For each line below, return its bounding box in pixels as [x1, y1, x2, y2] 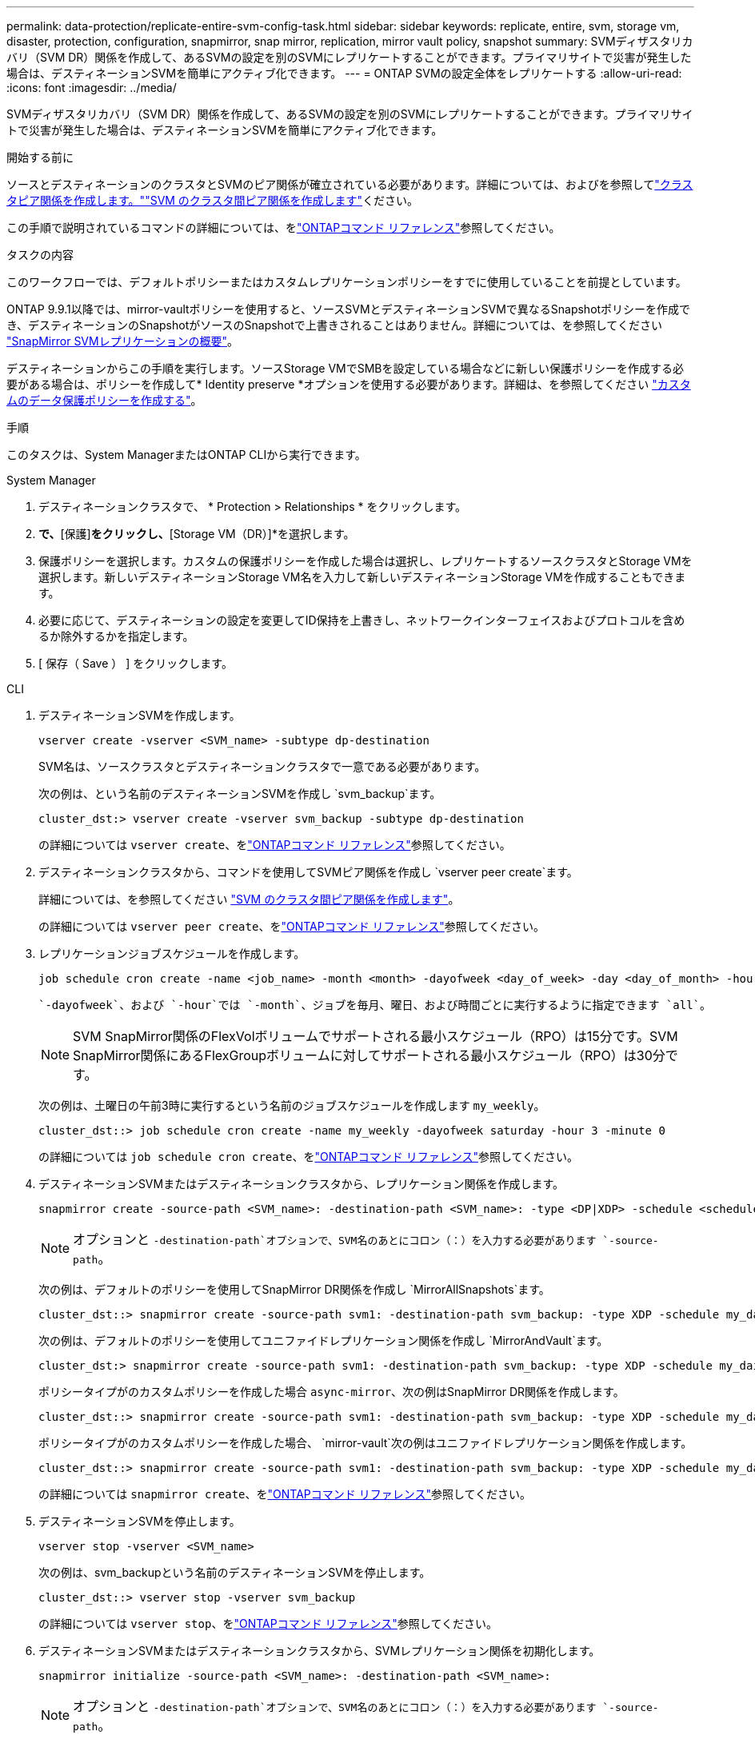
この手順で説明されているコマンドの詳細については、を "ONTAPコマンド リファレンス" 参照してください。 [6, 221, 561, 234]
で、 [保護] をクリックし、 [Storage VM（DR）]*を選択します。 [38, 527, 355, 540]
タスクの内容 [6, 248, 74, 261]
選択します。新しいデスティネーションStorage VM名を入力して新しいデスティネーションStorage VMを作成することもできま [38, 570, 686, 584]
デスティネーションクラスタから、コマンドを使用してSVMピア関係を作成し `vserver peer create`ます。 [38, 865, 578, 879]
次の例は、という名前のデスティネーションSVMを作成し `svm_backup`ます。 [38, 787, 441, 800]
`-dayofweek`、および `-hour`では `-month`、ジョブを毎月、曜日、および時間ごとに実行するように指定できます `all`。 [38, 999, 712, 1011]
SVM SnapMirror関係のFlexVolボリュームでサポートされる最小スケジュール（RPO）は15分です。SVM [73, 1028, 678, 1044]
